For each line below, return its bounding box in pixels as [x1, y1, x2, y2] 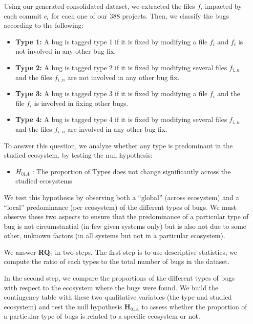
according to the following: [4, 20, 84, 30]
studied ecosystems [15, 176, 72, 186]
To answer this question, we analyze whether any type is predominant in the [4, 140, 233, 150]
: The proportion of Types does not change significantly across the [32, 166, 231, 176]
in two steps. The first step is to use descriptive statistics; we [55, 246, 237, 257]
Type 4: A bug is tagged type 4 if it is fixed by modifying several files [15, 114, 227, 124]
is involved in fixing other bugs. [34, 98, 128, 108]
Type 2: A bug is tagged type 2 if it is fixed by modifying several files [15, 62, 227, 72]
